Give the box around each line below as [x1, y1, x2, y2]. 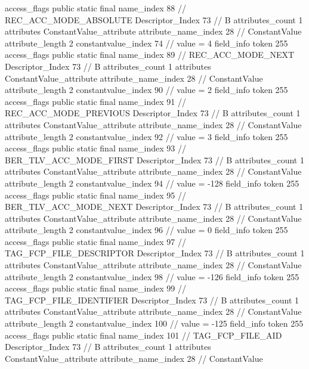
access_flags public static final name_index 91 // [5, 95, 187, 107]
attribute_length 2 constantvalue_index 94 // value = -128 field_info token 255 [5, 176, 299, 189]
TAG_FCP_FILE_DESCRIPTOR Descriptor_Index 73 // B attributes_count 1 [5, 247, 305, 259]
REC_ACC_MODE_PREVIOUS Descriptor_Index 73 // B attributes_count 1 [5, 107, 301, 119]
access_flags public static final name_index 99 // [5, 282, 187, 294]
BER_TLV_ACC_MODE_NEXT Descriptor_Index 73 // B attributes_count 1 [5, 200, 304, 213]
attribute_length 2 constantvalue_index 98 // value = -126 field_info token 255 [5, 270, 299, 283]
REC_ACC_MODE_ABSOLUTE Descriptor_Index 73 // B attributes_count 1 [5, 13, 303, 26]
